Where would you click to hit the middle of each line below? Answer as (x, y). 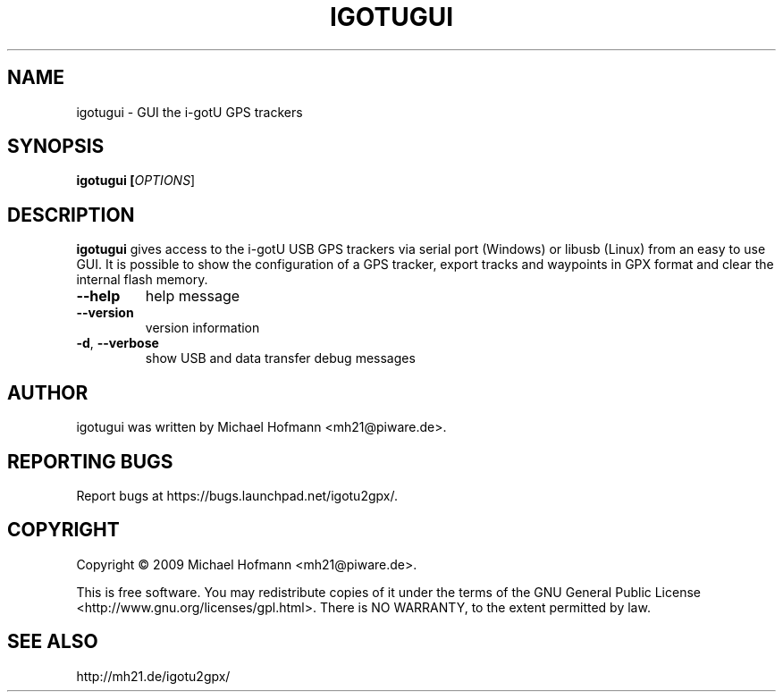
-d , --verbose (118, 343)
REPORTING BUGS (90, 461)
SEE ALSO (53, 642)
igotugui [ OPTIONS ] (136, 181)
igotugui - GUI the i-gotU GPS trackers (189, 112)
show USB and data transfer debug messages (280, 358)
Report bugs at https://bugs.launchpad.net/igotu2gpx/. (237, 495)
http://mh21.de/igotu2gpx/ (153, 676)
